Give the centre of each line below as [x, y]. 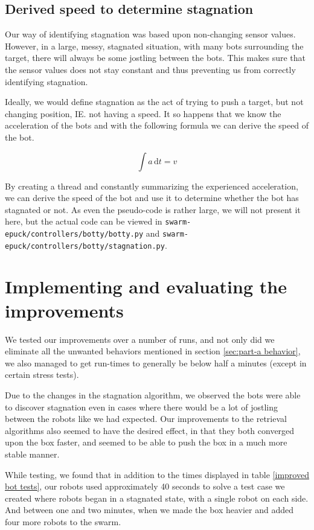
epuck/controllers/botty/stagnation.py [85, 246]
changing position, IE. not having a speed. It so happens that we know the [143, 113]
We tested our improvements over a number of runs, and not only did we [140, 339]
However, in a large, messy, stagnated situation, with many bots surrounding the [154, 46]
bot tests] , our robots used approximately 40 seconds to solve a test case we [145, 486]
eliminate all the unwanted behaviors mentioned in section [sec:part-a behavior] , [153, 351]
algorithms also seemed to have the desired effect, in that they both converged [150, 430]
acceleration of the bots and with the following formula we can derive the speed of [157, 125]
